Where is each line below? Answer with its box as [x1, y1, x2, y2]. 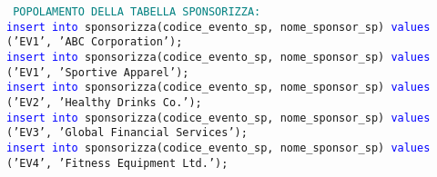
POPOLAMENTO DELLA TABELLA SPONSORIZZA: [13, 5, 261, 18]
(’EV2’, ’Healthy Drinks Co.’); [6, 95, 202, 109]
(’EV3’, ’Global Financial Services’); [6, 126, 248, 140]
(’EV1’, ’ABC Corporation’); [6, 35, 183, 49]
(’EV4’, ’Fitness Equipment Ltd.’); [6, 156, 229, 170]
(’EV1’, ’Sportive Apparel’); [6, 65, 189, 79]
